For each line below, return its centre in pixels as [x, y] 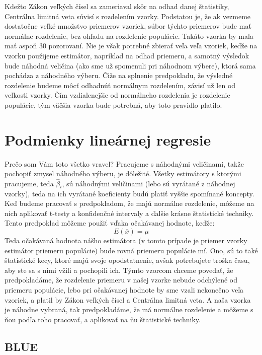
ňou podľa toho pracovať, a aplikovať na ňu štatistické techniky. [103, 319]
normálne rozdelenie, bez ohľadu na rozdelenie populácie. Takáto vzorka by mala [129, 35]
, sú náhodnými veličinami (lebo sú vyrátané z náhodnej [149, 184]
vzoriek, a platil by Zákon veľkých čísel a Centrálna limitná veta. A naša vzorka [128, 299]
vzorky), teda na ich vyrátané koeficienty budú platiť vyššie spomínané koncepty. [129, 193]
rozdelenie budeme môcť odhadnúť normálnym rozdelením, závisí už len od [120, 85]
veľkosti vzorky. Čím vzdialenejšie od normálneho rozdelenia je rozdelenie [117, 95]
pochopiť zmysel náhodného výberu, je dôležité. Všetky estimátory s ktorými [123, 173]
